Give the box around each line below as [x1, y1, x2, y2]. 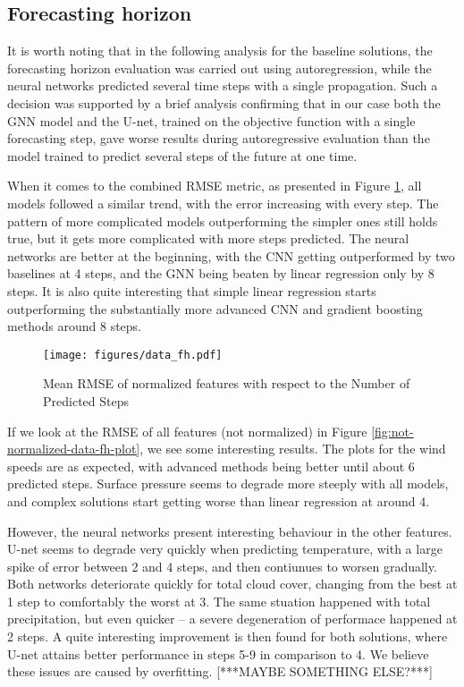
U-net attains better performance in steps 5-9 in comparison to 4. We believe [7, 644, 429, 663]
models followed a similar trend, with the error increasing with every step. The [7, 193, 439, 212]
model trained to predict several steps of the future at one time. [7, 146, 358, 165]
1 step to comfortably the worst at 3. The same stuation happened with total [7, 591, 431, 610]
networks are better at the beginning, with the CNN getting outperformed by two [7, 246, 455, 265]
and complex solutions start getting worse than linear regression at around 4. [7, 491, 430, 510]
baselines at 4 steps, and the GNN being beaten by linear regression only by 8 [7, 264, 434, 283]
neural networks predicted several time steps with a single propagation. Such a [7, 76, 438, 95]
